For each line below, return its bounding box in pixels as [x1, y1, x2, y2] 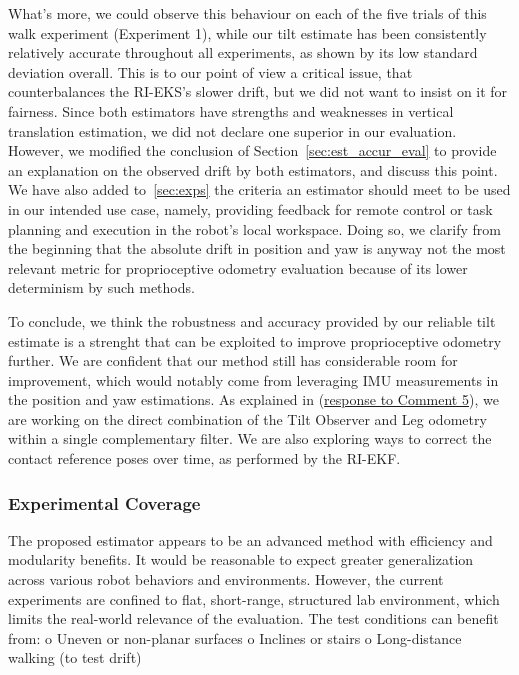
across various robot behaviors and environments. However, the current [8, 569, 444, 590]
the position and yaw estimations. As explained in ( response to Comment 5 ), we [8, 389, 499, 410]
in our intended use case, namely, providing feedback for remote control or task [8, 198, 493, 219]
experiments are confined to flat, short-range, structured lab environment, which [8, 588, 500, 609]
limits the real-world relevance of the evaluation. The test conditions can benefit [8, 608, 499, 629]
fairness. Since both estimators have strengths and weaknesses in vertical [8, 100, 454, 121]
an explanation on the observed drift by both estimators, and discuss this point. [8, 159, 498, 180]
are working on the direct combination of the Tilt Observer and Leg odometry [8, 408, 487, 429]
